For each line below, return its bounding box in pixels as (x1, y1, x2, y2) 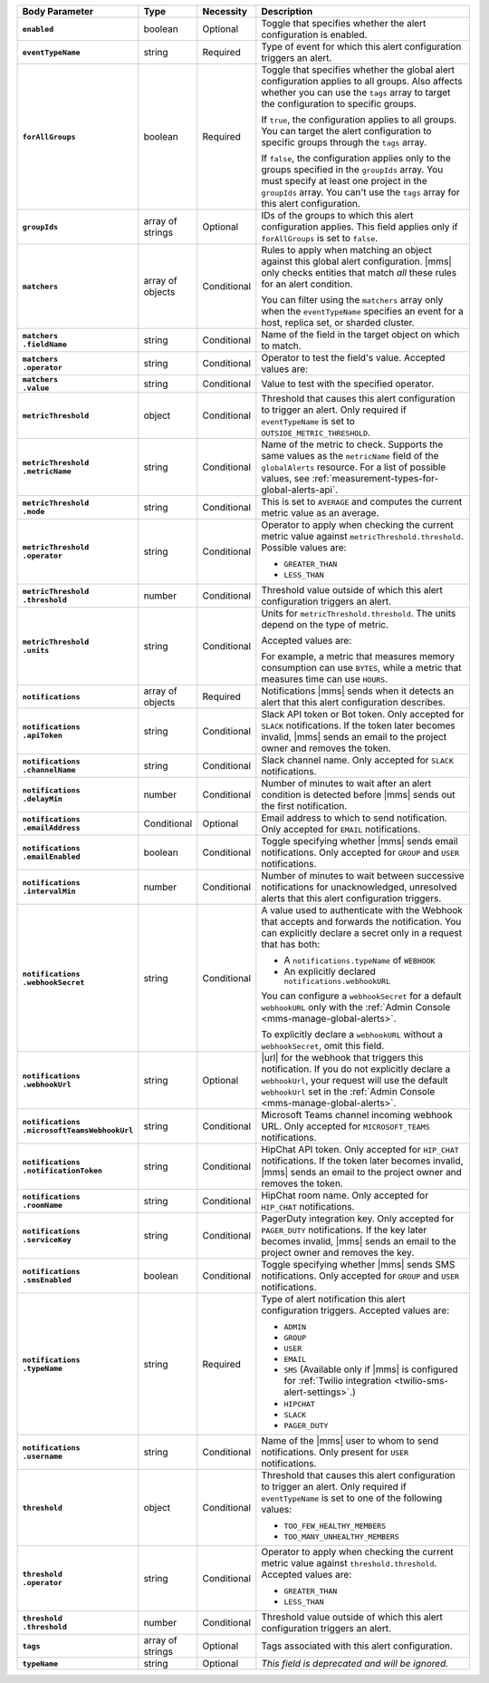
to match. (261, 340, 302, 352)
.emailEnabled (22, 852, 81, 861)
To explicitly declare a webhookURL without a (261, 1028, 444, 1040)
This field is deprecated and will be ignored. (261, 1658, 449, 1669)
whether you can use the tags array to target (261, 86, 451, 99)
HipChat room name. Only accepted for (261, 1189, 429, 1201)
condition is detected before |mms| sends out (261, 789, 455, 801)
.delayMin (22, 794, 63, 803)
